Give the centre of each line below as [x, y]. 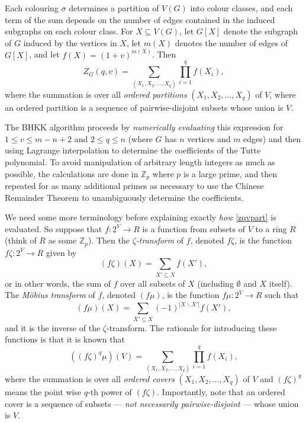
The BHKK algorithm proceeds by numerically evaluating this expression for [144, 127]
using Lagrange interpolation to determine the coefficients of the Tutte [133, 150]
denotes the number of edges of [231, 42]
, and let [44, 54]
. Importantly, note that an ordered [221, 391]
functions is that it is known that [65, 339]
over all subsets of [153, 283]
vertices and [209, 138]
